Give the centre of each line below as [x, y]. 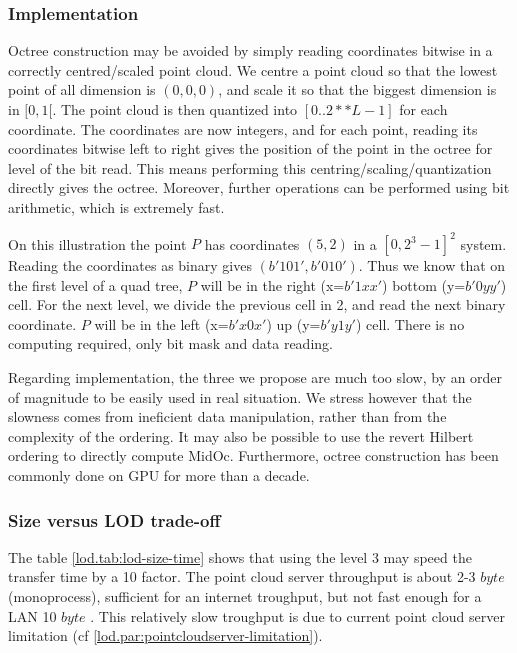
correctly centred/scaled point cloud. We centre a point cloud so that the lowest [253, 69]
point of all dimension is [82, 89]
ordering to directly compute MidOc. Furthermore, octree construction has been [253, 455]
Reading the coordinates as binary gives [130, 265]
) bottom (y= [424, 284]
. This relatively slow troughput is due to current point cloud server [297, 615]
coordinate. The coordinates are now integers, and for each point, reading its [243, 128]
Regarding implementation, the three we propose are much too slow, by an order [255, 377]
